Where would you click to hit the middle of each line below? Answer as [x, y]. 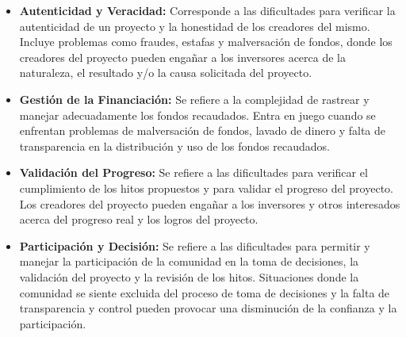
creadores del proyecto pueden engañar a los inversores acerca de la [182, 57]
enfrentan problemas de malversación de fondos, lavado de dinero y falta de [203, 130]
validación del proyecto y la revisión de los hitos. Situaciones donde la [189, 276]
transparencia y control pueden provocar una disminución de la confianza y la [208, 308]
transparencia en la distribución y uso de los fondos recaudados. [174, 146]
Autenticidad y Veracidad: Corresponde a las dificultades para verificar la [207, 10]
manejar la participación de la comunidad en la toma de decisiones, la [189, 261]
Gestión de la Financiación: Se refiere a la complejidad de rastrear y [194, 99]
